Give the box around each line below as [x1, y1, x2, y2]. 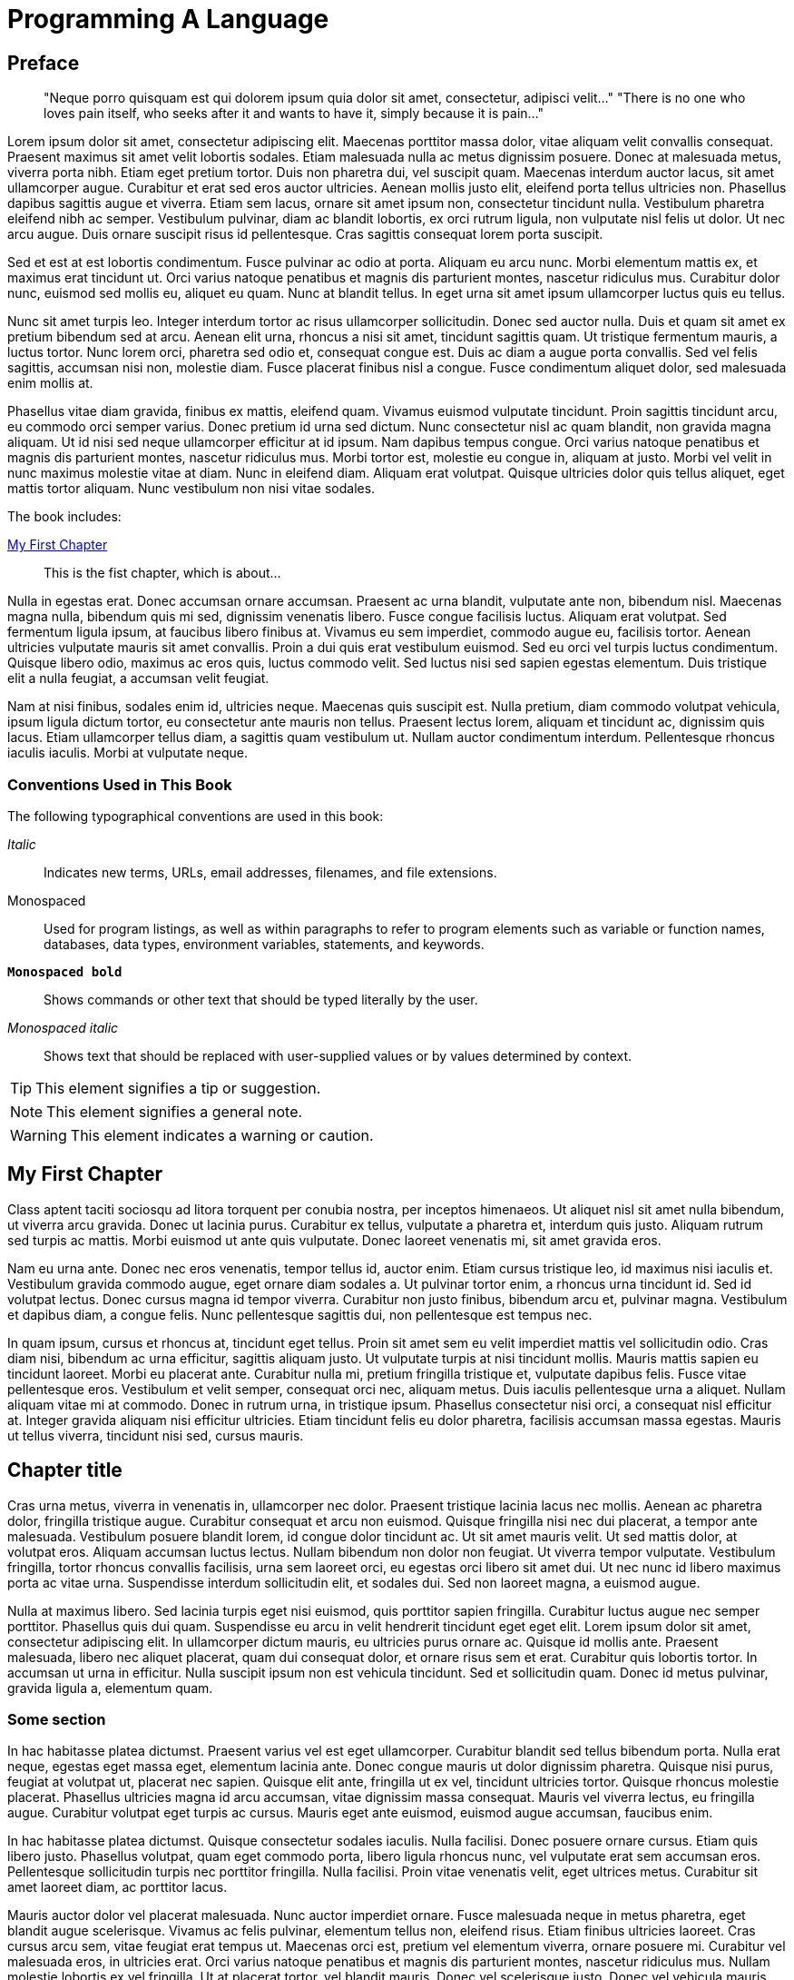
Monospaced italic [7, 1019, 119, 1035]
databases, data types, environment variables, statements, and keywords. [44, 936, 485, 952]
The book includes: [7, 509, 122, 525]
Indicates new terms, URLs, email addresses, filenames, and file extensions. [44, 864, 497, 880]
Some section [7, 1709, 106, 1728]
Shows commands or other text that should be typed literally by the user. [44, 991, 478, 1007]
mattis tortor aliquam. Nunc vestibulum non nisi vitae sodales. [7, 480, 376, 497]
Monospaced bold [7, 964, 123, 979]
